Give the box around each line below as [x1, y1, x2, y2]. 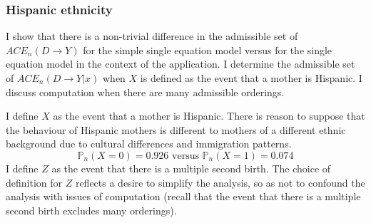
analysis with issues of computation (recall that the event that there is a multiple [6, 189, 361, 204]
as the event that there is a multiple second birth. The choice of [51, 160, 331, 175]
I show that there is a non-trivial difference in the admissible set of [6, 28, 298, 43]
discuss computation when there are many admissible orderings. [6, 84, 285, 99]
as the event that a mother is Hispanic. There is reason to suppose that [53, 108, 365, 123]
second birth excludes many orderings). [6, 202, 177, 217]
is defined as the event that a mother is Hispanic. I [140, 71, 362, 85]
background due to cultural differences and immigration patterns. [6, 136, 292, 151]
